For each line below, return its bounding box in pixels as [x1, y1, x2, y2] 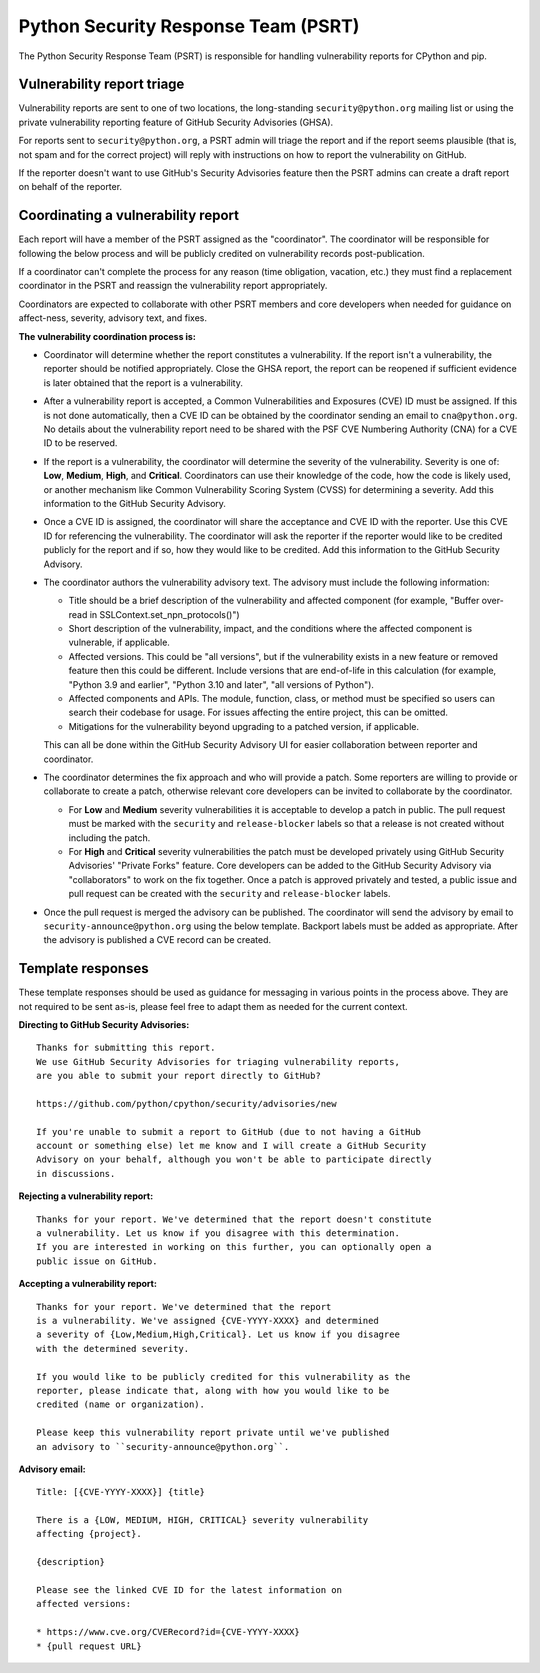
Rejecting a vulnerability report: [18, 1190, 154, 1202]
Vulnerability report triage [18, 76, 185, 93]
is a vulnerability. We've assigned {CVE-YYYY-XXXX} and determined [36, 1315, 379, 1326]
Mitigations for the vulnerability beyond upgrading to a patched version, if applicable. [68, 720, 420, 732]
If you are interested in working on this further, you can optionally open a [36, 1241, 432, 1253]
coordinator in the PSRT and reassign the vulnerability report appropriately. [18, 280, 328, 292]
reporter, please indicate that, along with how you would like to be [36, 1385, 390, 1396]
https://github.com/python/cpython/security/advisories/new [36, 1098, 337, 1109]
